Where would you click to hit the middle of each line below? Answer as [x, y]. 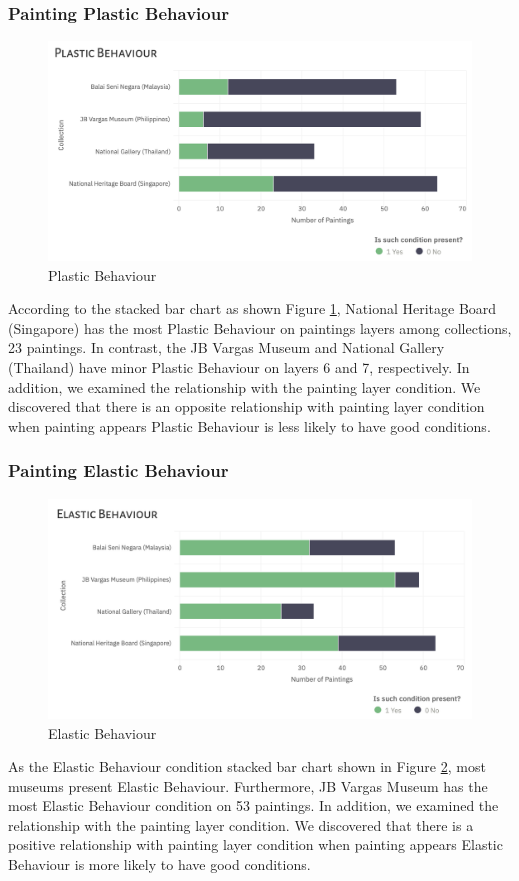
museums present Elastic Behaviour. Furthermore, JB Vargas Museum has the [248, 785]
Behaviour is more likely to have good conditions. [159, 864]
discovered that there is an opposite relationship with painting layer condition [246, 406]
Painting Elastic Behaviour [118, 470]
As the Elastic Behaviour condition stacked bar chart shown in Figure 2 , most [247, 766]
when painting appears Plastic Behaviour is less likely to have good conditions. [249, 425]
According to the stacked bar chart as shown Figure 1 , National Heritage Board [252, 308]
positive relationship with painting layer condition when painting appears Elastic [255, 844]
